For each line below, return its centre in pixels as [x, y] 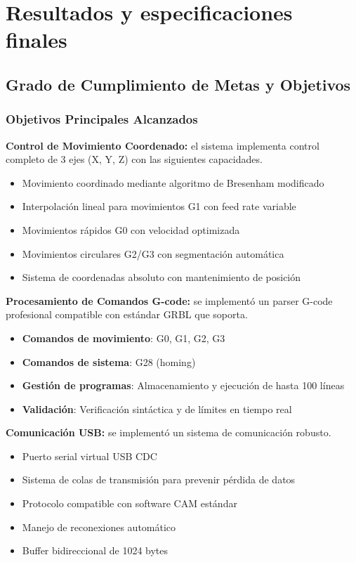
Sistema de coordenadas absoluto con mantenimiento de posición [161, 277]
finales [37, 40]
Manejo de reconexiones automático [99, 527]
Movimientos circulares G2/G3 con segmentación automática [153, 253]
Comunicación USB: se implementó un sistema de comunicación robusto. [169, 432]
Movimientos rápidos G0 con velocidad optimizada [131, 229]
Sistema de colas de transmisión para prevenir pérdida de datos [159, 479]
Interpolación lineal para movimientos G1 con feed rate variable [159, 206]
